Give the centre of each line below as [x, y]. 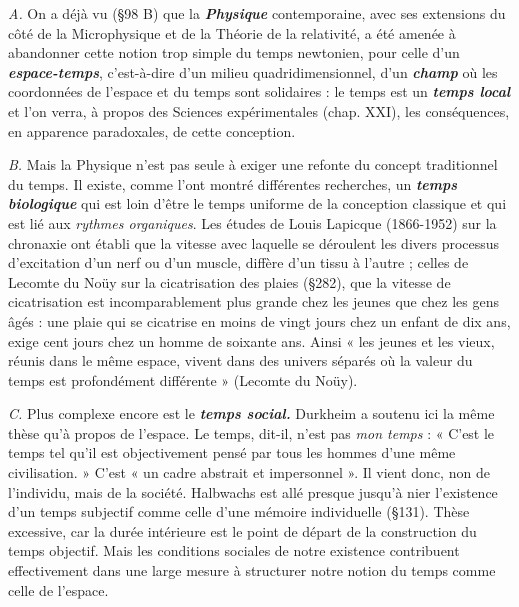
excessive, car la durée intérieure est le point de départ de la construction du [242, 530]
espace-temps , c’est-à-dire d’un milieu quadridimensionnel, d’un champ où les [253, 71]
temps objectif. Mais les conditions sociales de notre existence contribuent [234, 550]
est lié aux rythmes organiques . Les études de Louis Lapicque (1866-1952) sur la [252, 222]
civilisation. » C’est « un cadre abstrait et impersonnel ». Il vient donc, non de [249, 472]
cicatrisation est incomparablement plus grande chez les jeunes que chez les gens [253, 301]
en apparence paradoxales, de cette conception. [152, 130]
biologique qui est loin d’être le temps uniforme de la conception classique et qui [257, 203]
